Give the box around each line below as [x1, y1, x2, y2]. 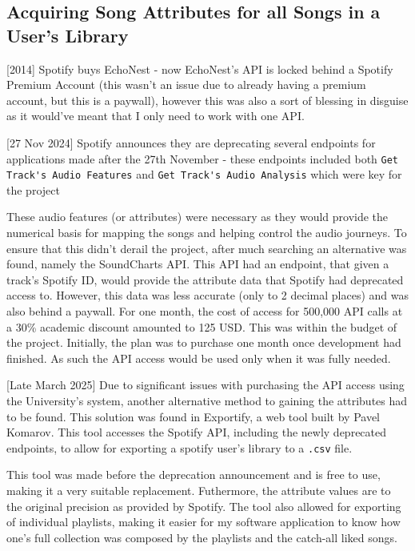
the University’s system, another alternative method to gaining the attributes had [6, 392, 408, 408]
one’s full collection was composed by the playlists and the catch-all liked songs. [6, 529, 397, 545]
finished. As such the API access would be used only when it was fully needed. [6, 349, 391, 366]
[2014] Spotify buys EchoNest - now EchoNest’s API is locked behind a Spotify [6, 60, 393, 77]
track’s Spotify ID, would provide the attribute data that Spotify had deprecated [6, 271, 404, 288]
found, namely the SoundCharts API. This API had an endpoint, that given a [6, 255, 389, 272]
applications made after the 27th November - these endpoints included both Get [6, 150, 399, 167]
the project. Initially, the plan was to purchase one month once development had [6, 334, 401, 351]
